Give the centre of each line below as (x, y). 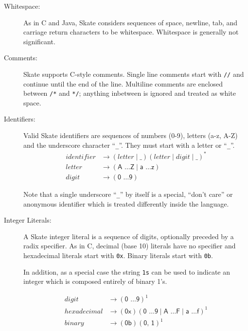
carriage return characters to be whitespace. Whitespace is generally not (131, 32)
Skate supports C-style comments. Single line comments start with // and (134, 74)
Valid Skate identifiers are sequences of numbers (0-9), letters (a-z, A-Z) (131, 135)
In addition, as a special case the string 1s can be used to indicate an (127, 271)
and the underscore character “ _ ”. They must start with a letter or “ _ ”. (129, 145)
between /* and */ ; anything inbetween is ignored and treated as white (130, 93)
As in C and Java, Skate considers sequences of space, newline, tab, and (131, 22)
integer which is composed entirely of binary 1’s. (95, 281)
